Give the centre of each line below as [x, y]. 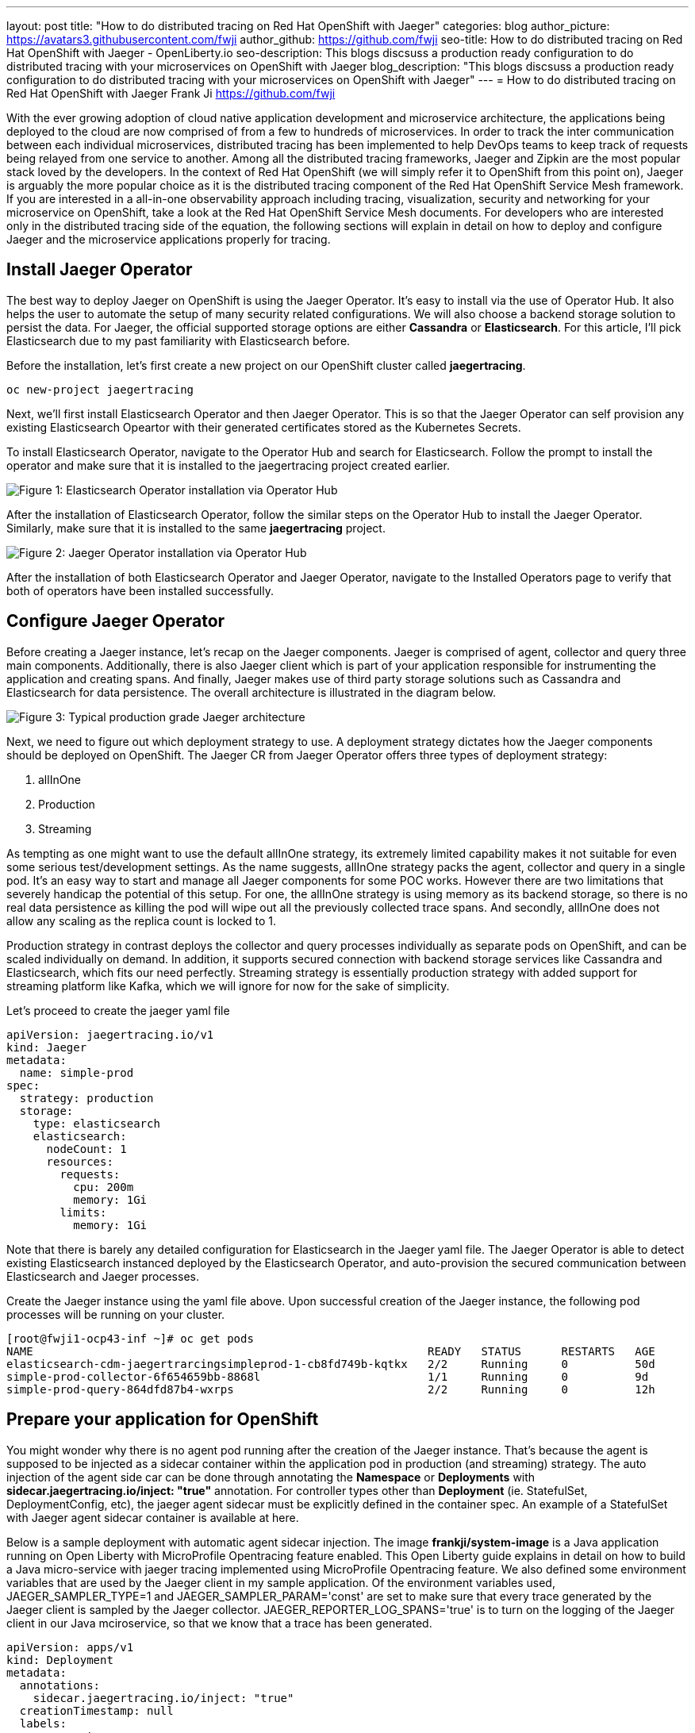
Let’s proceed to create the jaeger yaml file [118, 1010]
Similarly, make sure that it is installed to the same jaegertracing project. [196, 528]
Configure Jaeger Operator [116, 621]
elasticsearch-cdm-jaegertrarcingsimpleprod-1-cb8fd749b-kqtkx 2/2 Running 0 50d [331, 1364]
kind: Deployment [60, 1660]
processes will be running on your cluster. [116, 1314]
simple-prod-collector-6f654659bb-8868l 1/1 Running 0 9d [328, 1376]
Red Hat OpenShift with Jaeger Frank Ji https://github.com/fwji [171, 93]
